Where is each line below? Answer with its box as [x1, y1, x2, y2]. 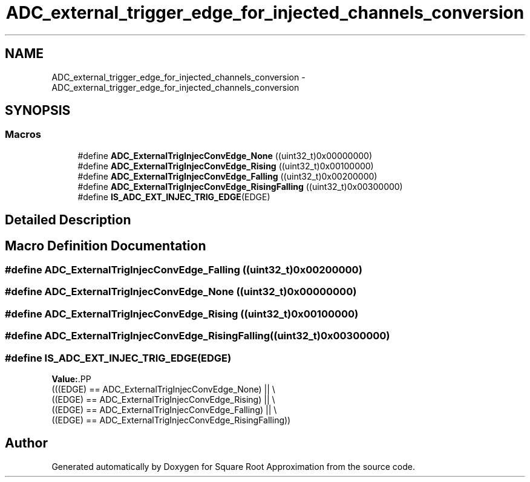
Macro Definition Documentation [5, 238, 206, 253]
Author [5, 435, 48, 451]
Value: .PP [51, 373, 91, 384]
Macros [5, 128, 41, 141]
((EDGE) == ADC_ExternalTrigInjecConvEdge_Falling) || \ [51, 404, 277, 415]
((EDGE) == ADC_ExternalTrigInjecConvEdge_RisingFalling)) [51, 414, 291, 425]
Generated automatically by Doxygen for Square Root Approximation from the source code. [51, 461, 415, 472]
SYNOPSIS [5, 103, 71, 119]
